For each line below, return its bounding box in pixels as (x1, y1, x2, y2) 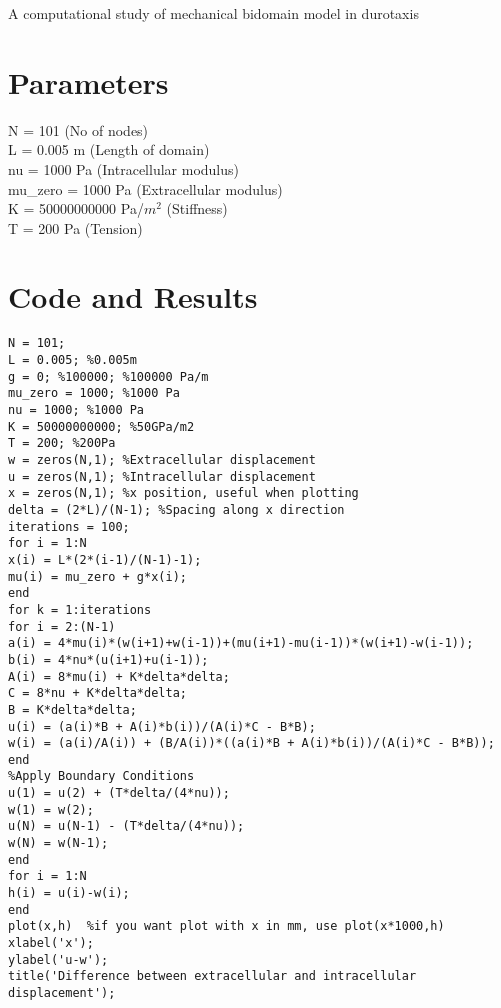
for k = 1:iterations (8, 602, 152, 617)
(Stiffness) (166, 198, 228, 219)
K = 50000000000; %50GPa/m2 (8, 419, 195, 434)
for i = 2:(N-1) (8, 619, 116, 634)
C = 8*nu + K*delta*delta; (8, 686, 187, 701)
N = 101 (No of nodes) (8, 119, 149, 140)
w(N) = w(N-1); (8, 836, 109, 851)
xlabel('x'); (8, 936, 94, 951)
